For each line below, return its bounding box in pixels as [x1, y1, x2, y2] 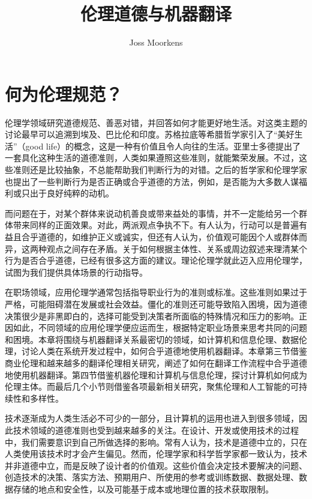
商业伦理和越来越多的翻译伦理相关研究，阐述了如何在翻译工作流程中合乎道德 [5, 356, 307, 369]
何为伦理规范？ [5, 81, 123, 106]
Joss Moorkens [129, 36, 183, 49]
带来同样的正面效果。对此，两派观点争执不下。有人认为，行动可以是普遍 [13, 219, 299, 231]
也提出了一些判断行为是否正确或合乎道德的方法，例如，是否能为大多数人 [5, 175, 290, 187]
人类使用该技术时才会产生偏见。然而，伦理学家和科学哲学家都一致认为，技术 [5, 447, 307, 460]
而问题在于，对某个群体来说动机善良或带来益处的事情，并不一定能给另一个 [5, 207, 299, 219]
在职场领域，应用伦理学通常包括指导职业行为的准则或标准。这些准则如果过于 [5, 286, 307, 298]
